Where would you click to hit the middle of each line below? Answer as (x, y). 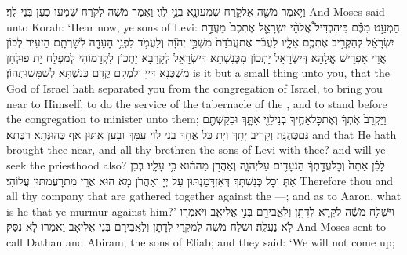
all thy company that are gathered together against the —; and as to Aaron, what (204, 196)
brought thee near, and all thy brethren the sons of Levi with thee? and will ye (196, 149)
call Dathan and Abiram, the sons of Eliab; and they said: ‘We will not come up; (201, 241)
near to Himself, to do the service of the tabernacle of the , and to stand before (197, 103)
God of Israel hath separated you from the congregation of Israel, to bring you (194, 87)
